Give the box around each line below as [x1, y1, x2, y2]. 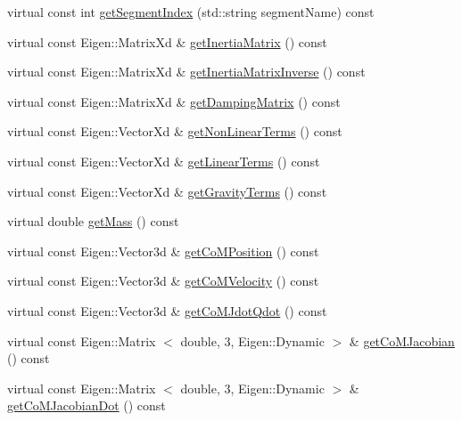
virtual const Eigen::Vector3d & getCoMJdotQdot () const [7, 301, 327, 320]
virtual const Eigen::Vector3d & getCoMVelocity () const [7, 271, 319, 290]
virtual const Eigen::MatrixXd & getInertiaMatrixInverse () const [7, 62, 366, 81]
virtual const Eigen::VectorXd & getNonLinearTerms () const [7, 122, 342, 141]
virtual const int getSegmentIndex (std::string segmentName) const [7, 3, 375, 20]
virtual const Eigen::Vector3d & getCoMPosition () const [7, 241, 319, 260]
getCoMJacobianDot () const [7, 396, 166, 415]
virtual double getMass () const [7, 212, 179, 231]
